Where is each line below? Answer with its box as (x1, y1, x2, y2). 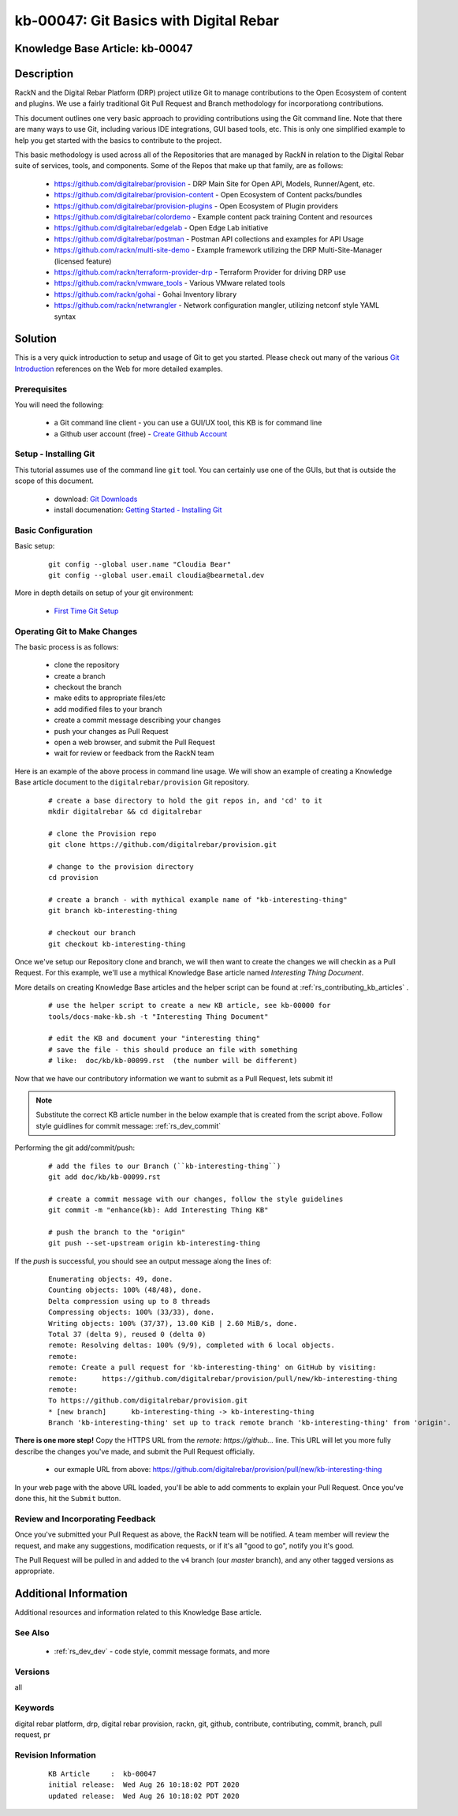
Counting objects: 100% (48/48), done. (48, 1286, 203, 1294)
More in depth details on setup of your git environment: (14, 588, 194, 597)
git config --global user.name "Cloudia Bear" (48, 560, 232, 568)
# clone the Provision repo (48, 829, 157, 838)
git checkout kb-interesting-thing (48, 939, 186, 949)
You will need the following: (14, 399, 104, 410)
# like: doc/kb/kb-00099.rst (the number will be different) (48, 1056, 298, 1065)
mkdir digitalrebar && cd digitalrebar (48, 807, 203, 816)
